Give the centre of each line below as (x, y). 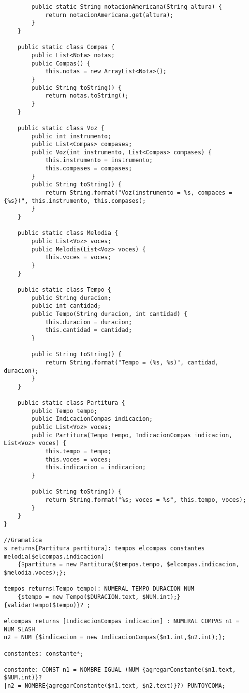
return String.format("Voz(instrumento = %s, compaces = (139, 193)
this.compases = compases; (88, 169)
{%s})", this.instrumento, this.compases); (75, 201)
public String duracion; (71, 298)
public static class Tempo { (64, 289)
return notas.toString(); (87, 96)
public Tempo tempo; (65, 411)
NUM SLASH (20, 629)
